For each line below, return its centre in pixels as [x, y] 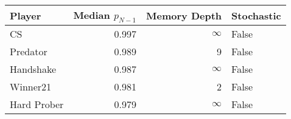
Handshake [33, 69]
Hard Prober [37, 104]
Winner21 [31, 87]
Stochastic [256, 15]
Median [92, 15]
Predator [29, 52]
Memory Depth [184, 15]
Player [26, 15]
